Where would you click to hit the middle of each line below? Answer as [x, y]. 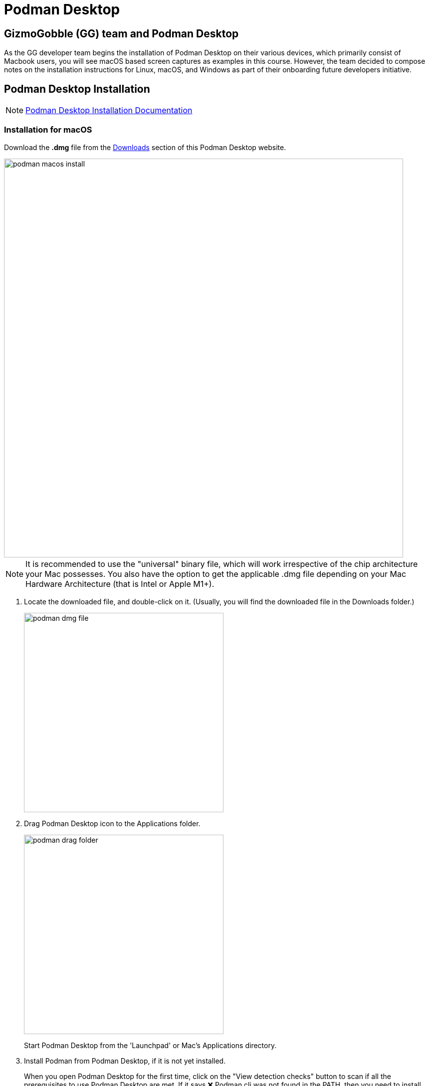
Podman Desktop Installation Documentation [109, 110]
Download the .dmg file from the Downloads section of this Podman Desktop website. [145, 147]
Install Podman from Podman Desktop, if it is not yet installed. [125, 1061]
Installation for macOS [48, 130]
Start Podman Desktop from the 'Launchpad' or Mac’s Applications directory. [150, 1045]
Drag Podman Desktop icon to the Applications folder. [112, 823]
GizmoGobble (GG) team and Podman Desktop [121, 33]
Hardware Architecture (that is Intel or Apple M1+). [120, 584]
